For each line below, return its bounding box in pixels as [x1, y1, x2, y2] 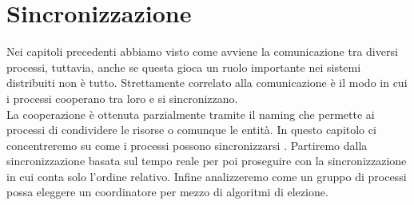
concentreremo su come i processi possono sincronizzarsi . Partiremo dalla [6, 136, 368, 153]
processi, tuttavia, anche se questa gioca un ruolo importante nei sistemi [6, 58, 361, 75]
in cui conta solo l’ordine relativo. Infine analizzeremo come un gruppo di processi [6, 168, 407, 184]
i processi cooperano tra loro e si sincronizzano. [6, 89, 238, 106]
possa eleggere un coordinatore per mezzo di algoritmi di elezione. [6, 183, 328, 200]
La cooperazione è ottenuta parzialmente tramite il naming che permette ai [6, 105, 375, 122]
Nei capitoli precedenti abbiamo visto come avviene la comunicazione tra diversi [6, 43, 398, 60]
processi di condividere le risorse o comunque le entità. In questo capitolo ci [6, 121, 376, 138]
